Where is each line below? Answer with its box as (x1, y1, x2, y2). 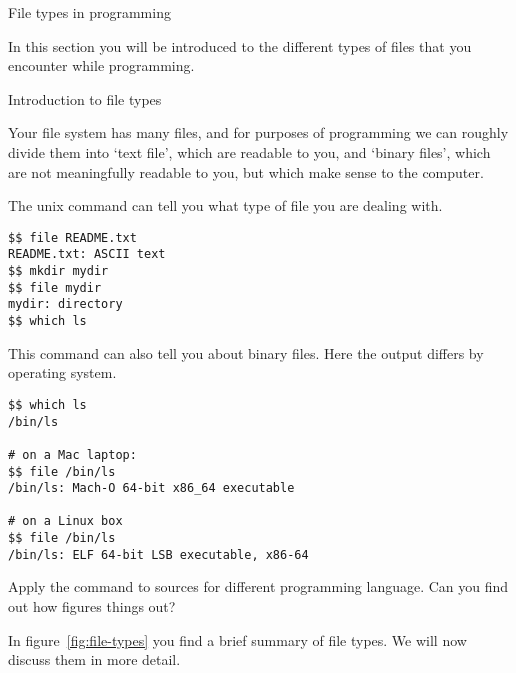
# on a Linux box (8, 514, 123, 529)
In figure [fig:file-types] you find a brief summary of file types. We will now (8, 629, 467, 650)
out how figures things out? (8, 596, 176, 617)
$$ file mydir (8, 280, 102, 295)
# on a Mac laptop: (8, 447, 137, 462)
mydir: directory (8, 297, 123, 312)
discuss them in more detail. (8, 649, 181, 670)
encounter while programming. (8, 55, 195, 76)
